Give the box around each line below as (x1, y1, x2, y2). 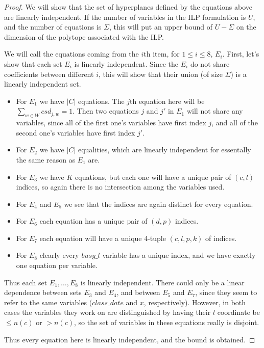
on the (236, 21, 256, 32)
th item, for (143, 48, 180, 59)
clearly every (39, 250, 79, 260)
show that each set (4, 58, 62, 69)
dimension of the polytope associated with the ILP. (4, 31, 164, 42)
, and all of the (211, 117, 258, 128)
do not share (190, 58, 230, 69)
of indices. (205, 232, 237, 243)
